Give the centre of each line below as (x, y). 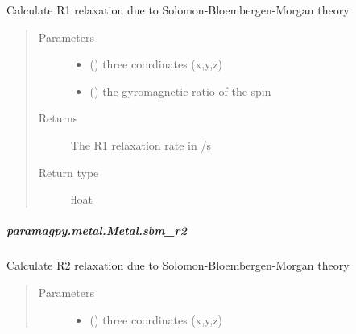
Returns (58, 118)
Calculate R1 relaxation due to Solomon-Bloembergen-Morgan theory (178, 10)
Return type (68, 172)
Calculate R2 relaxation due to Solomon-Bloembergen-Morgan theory (178, 265)
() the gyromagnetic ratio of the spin (180, 91)
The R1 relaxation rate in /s (141, 144)
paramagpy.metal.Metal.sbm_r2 (97, 231)
